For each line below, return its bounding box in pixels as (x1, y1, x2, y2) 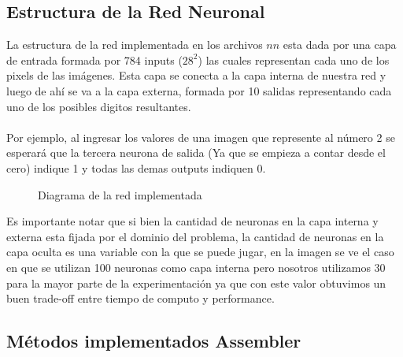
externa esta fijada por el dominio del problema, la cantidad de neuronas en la (6, 228, 384, 244)
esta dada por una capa (283, 36, 397, 53)
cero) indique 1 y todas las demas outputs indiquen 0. (6, 159, 266, 176)
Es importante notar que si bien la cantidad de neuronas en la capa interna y (6, 213, 379, 229)
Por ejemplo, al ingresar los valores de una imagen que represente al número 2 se (6, 128, 395, 145)
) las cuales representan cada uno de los (198, 51, 390, 68)
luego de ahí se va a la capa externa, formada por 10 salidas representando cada (6, 82, 392, 99)
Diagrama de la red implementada (38, 186, 202, 203)
